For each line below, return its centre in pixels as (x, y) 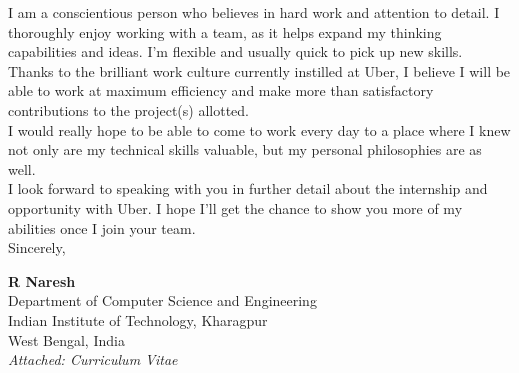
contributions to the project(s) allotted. (128, 109)
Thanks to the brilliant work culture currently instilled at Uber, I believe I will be (259, 70)
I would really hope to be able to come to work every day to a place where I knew (259, 129)
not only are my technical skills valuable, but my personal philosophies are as (245, 149)
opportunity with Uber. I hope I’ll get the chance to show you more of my (235, 207)
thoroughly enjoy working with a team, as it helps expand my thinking (225, 31)
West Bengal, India (66, 339)
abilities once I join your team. (102, 227)
